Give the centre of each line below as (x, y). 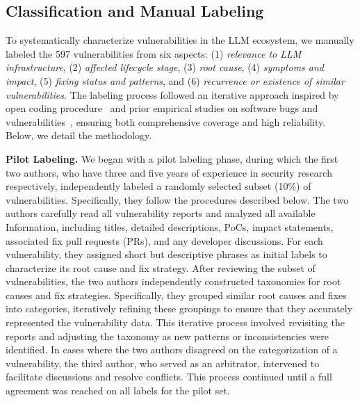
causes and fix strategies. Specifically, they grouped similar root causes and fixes (176, 295)
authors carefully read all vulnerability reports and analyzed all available (161, 213)
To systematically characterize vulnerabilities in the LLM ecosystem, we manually (180, 40)
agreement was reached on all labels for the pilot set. (118, 391)
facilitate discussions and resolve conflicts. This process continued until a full (169, 377)
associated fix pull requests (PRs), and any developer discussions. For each (164, 240)
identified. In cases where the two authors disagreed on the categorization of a (172, 349)
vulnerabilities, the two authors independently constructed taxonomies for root (173, 281)
